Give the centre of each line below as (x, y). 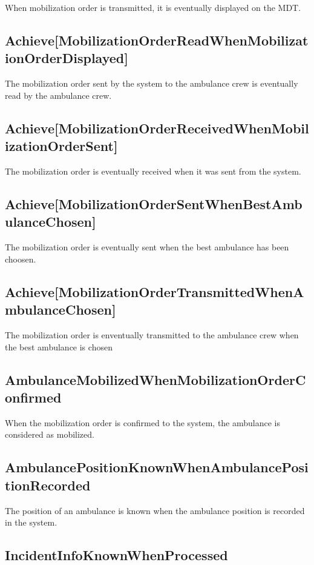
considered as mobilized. (50, 434)
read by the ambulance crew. (58, 95)
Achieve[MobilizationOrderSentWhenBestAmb (154, 203)
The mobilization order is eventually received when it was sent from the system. (153, 171)
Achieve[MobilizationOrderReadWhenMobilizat (157, 40)
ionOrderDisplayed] (67, 58)
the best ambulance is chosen (59, 346)
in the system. (31, 522)
